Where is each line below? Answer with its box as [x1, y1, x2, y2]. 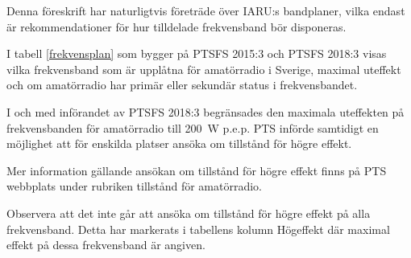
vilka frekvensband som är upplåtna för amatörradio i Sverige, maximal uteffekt [6, 60, 401, 77]
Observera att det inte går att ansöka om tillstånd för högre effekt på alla [6, 204, 371, 221]
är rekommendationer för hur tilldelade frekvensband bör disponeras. [6, 18, 347, 35]
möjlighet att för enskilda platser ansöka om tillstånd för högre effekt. [6, 135, 352, 152]
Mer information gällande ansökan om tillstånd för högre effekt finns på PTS [6, 162, 387, 178]
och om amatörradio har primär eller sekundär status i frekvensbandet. [6, 76, 358, 93]
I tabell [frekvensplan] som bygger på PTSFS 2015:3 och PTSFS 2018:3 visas [6, 45, 387, 62]
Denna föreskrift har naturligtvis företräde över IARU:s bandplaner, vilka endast [6, 2, 405, 18]
